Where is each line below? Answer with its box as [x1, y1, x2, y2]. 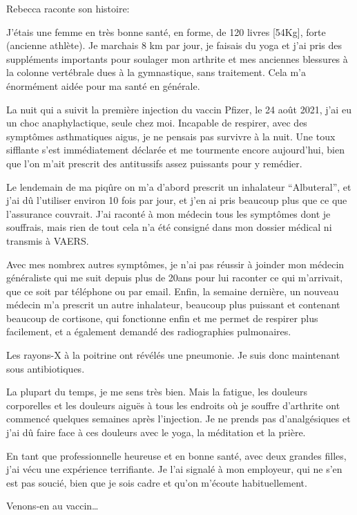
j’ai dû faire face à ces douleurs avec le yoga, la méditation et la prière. [6, 425, 306, 440]
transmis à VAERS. [6, 233, 89, 247]
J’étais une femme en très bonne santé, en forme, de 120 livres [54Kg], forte [6, 24, 326, 39]
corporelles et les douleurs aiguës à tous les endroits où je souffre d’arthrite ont [6, 397, 340, 412]
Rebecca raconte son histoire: [6, 1, 130, 15]
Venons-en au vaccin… [6, 498, 99, 513]
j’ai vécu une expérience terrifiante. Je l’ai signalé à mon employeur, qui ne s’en [6, 462, 342, 476]
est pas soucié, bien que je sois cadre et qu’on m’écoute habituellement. [6, 475, 307, 489]
